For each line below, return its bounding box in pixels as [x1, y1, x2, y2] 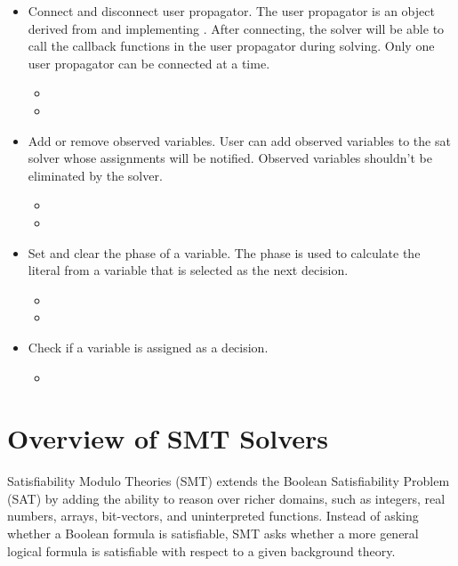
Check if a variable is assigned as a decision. [28, 337, 269, 356]
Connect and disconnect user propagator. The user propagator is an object [28, 2, 435, 20]
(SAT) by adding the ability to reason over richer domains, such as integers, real [7, 489, 446, 507]
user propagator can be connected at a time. [28, 53, 270, 72]
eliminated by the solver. [28, 166, 163, 184]
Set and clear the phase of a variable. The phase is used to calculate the [28, 243, 421, 262]
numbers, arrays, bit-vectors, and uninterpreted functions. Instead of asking [7, 506, 419, 525]
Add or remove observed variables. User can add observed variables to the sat [28, 131, 451, 150]
